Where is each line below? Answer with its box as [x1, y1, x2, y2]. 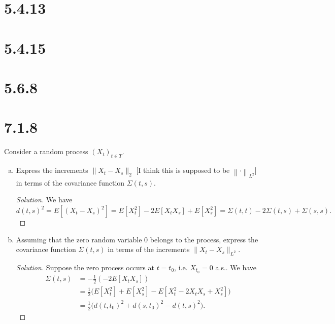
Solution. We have [16, 194, 73, 205]
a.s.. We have [215, 262, 257, 273]
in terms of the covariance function [16, 177, 125, 188]
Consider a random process [4, 146, 88, 157]
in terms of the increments [108, 244, 190, 255]
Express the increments [16, 165, 88, 175]
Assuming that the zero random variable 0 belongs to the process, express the [16, 234, 258, 244]
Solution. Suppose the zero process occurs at [16, 262, 154, 273]
